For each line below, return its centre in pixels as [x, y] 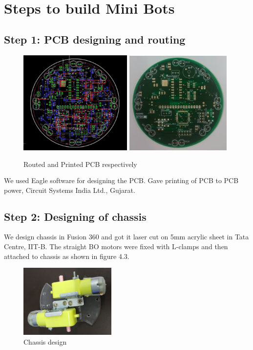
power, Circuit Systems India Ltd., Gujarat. [70, 190]
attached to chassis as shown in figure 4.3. [67, 256]
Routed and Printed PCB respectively [80, 164]
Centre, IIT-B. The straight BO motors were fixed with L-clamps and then [116, 246]
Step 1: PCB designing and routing [95, 39]
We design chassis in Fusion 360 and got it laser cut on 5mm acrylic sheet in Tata [126, 237]
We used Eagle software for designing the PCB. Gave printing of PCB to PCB [121, 180]
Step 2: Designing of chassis [75, 216]
